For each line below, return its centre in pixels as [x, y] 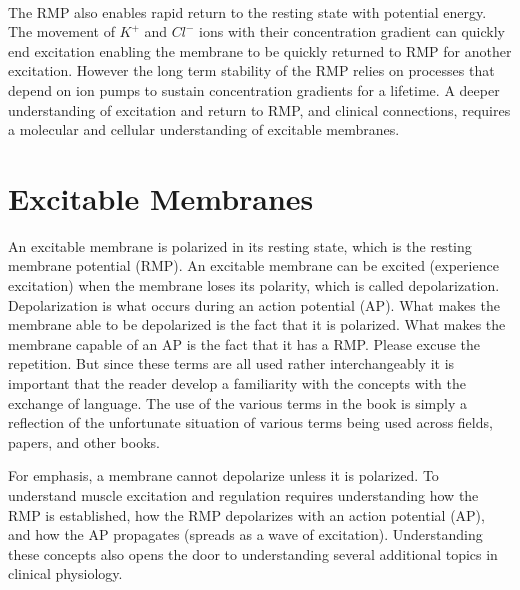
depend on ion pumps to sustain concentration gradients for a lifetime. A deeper [254, 89]
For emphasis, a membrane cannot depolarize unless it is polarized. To [223, 475]
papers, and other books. [84, 441]
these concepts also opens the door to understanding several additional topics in [253, 553]
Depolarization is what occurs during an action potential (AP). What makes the [254, 304]
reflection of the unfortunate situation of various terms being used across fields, [250, 422]
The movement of [61, 31]
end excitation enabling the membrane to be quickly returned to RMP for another [260, 50]
